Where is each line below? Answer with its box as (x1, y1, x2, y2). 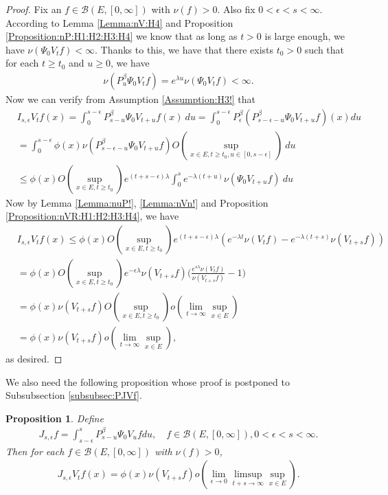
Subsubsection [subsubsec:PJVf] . (5, 388, 142, 402)
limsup (233, 470, 262, 480)
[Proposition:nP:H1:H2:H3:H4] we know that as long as (5, 29, 238, 43)
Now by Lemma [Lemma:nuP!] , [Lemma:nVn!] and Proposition (5, 195, 269, 209)
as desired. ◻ (5, 352, 62, 365)
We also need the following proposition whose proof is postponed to (5, 374, 290, 389)
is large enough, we (264, 29, 345, 43)
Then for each (5, 444, 65, 458)
